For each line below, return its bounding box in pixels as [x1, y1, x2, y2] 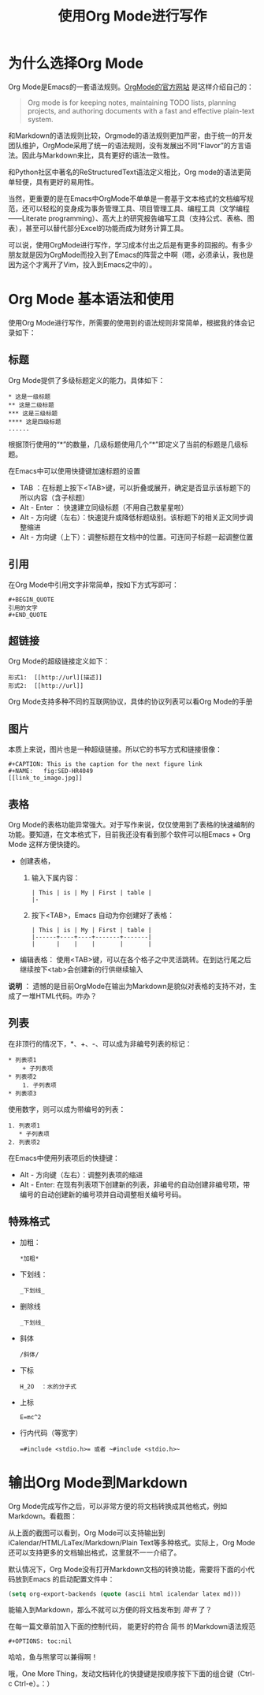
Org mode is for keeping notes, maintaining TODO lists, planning [27, 98, 236, 107]
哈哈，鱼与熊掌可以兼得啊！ [8, 1652, 99, 1662]
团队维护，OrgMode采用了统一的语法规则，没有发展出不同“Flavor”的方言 [8, 140, 245, 150]
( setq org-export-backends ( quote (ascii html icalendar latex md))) [8, 1589, 242, 1598]
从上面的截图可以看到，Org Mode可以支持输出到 [8, 1528, 165, 1537]
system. [27, 114, 54, 124]
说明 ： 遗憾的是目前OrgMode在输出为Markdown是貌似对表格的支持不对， [8, 981, 250, 991]
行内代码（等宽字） [19, 1428, 83, 1437]
